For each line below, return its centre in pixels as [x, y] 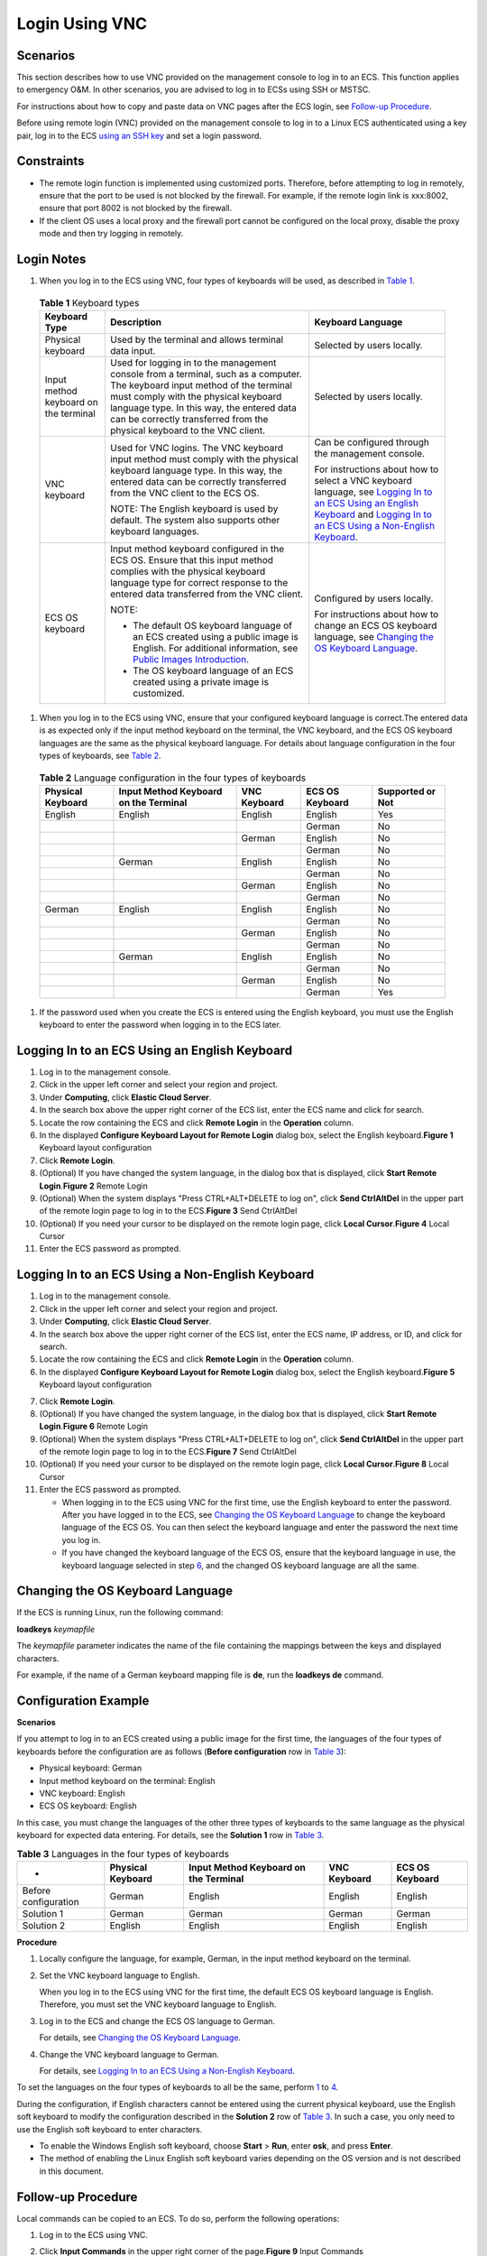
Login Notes [51, 259]
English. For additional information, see [215, 648]
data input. [133, 350]
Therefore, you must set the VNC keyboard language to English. [158, 2004]
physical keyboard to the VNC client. [188, 430]
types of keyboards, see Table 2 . [100, 755]
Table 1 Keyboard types [89, 302]
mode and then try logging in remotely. [111, 234]
